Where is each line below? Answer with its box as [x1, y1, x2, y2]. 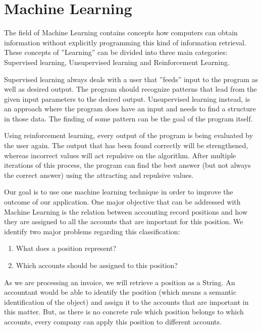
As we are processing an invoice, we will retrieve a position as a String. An [4, 277, 235, 287]
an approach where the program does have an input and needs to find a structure [4, 103, 256, 114]
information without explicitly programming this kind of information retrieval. [4, 37, 246, 47]
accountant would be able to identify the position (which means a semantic [4, 287, 236, 297]
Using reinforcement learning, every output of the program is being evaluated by [4, 130, 253, 141]
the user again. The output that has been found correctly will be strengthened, [4, 140, 248, 151]
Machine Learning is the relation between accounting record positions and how [4, 206, 248, 217]
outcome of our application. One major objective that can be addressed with [4, 196, 241, 207]
